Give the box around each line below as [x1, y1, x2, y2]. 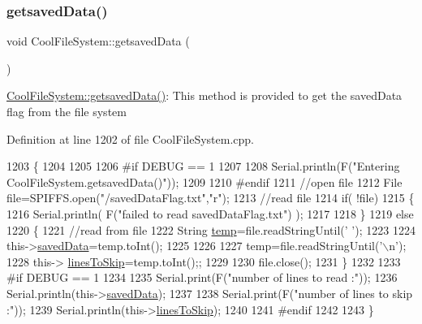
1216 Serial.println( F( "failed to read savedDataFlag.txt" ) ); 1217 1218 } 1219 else [6, 205, 414, 222]
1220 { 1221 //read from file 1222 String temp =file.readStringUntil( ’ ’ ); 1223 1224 [6, 221, 416, 238]
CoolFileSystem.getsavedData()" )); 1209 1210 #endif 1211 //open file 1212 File [6, 173, 403, 190]
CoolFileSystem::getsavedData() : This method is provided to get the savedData [6, 87, 403, 104]
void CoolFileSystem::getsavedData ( [6, 32, 190, 50]
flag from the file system [6, 103, 127, 119]
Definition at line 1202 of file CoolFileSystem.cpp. [6, 130, 254, 147]
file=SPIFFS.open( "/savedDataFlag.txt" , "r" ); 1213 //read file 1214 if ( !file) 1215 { [6, 189, 415, 206]
